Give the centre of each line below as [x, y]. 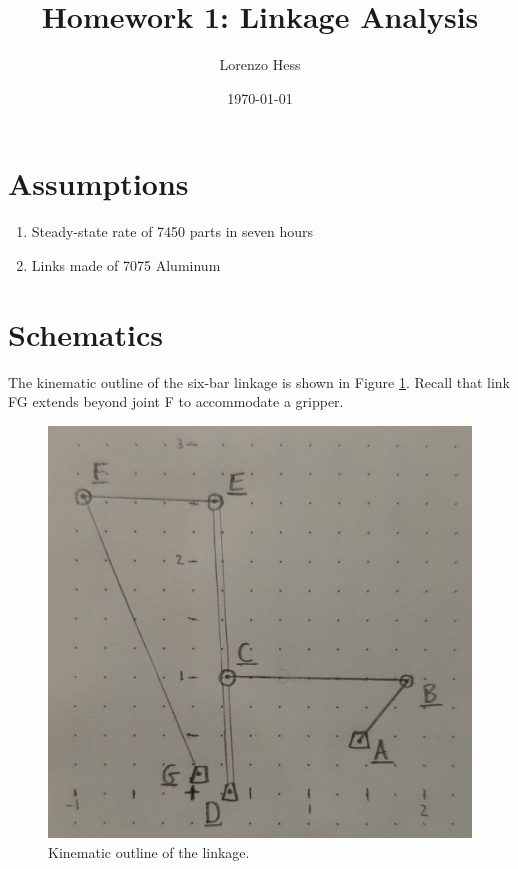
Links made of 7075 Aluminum [126, 264]
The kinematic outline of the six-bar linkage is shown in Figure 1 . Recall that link [259, 381]
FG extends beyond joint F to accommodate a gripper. [176, 401]
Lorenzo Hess [260, 64]
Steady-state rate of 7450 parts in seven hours [172, 231]
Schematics [85, 333]
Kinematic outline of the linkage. [149, 851]
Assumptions [98, 183]
